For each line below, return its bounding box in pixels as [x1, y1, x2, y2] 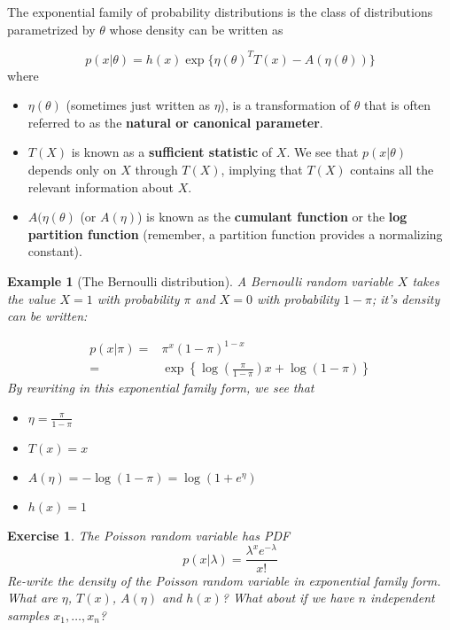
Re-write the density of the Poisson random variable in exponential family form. [7, 571, 441, 589]
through [135, 160, 178, 179]
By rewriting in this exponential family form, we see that [7, 378, 314, 397]
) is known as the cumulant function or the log [136, 207, 407, 226]
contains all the [350, 160, 434, 179]
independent [370, 588, 435, 607]
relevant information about [27, 177, 175, 196]
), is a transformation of [220, 96, 351, 114]
